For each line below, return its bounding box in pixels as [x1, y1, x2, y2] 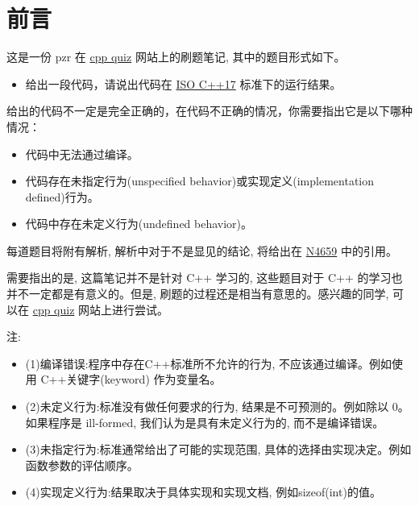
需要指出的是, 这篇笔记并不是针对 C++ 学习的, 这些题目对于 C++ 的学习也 [6, 269, 403, 286]
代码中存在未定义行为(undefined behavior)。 [25, 215, 253, 232]
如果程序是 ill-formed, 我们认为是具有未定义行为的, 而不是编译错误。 [25, 413, 384, 430]
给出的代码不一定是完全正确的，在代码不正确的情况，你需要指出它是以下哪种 [6, 102, 413, 119]
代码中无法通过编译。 [25, 145, 139, 162]
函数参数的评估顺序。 [25, 456, 139, 473]
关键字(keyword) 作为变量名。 [66, 371, 222, 388]
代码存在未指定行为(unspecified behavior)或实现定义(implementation [25, 172, 375, 189]
